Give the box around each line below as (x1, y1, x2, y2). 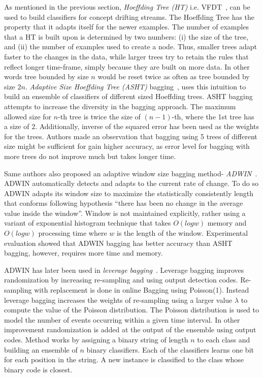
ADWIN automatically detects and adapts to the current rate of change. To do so (4, 178, 259, 188)
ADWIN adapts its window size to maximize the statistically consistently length (4, 187, 254, 198)
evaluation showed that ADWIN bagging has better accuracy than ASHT (4, 237, 233, 248)
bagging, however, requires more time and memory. (4, 247, 163, 258)
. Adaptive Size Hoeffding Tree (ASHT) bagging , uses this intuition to (25, 81, 246, 91)
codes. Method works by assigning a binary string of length (4, 334, 188, 344)
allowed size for (4, 111, 52, 121)
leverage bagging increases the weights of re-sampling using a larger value (4, 294, 233, 305)
